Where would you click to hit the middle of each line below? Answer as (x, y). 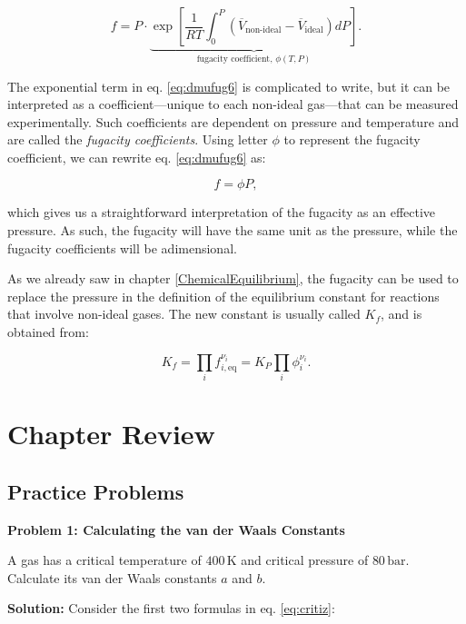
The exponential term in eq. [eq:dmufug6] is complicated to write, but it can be (229, 86)
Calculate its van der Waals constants (112, 577)
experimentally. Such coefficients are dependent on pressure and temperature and (233, 121)
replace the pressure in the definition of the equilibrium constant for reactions (223, 296)
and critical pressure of (305, 560)
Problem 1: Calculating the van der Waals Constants (176, 529)
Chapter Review (111, 434)
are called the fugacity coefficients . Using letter (138, 139)
